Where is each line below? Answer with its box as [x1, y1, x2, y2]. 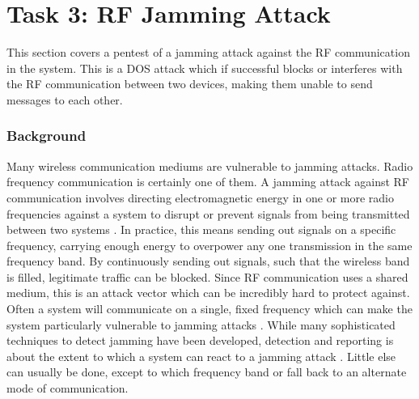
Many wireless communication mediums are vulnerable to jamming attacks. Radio [6, 157, 413, 174]
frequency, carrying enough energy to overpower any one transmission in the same [6, 236, 413, 253]
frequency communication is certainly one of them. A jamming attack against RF [6, 173, 409, 190]
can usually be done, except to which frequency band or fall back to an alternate [6, 363, 407, 380]
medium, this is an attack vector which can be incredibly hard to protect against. [6, 284, 410, 301]
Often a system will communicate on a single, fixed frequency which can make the [6, 300, 413, 317]
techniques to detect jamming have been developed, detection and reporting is [6, 332, 394, 349]
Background [6, 125, 87, 146]
